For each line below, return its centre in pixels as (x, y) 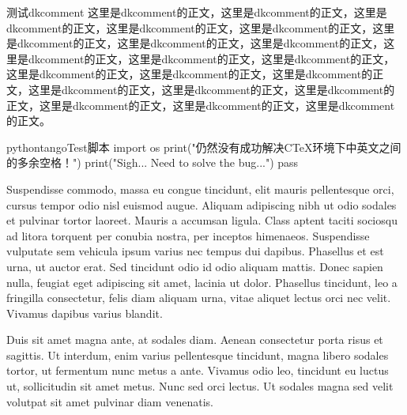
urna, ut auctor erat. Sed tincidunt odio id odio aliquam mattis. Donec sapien (195, 266)
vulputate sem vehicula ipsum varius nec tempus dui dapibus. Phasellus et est (195, 251)
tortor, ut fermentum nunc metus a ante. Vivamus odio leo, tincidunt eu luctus (198, 370)
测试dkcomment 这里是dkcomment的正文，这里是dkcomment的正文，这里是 (197, 12)
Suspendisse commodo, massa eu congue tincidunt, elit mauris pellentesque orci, (200, 189)
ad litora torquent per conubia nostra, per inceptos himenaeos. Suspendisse (188, 235)
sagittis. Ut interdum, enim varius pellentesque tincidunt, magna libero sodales (198, 355)
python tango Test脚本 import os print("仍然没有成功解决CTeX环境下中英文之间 (204, 147)
